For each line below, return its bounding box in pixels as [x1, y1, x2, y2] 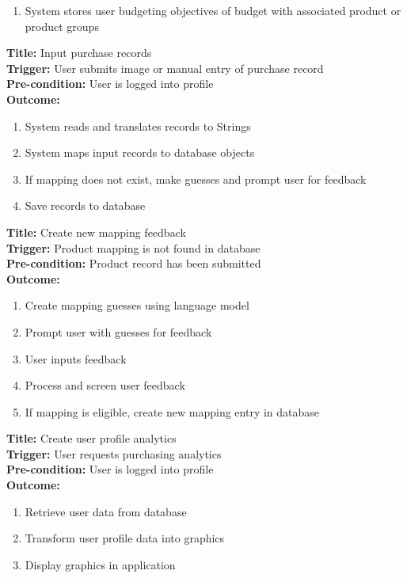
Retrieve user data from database [25, 503, 187, 519]
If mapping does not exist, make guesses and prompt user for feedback [25, 170, 367, 187]
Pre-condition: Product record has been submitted [6, 255, 261, 272]
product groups [25, 17, 99, 34]
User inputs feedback [25, 350, 127, 367]
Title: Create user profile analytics [6, 430, 177, 447]
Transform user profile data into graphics [25, 530, 225, 546]
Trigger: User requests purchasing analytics [6, 445, 222, 462]
